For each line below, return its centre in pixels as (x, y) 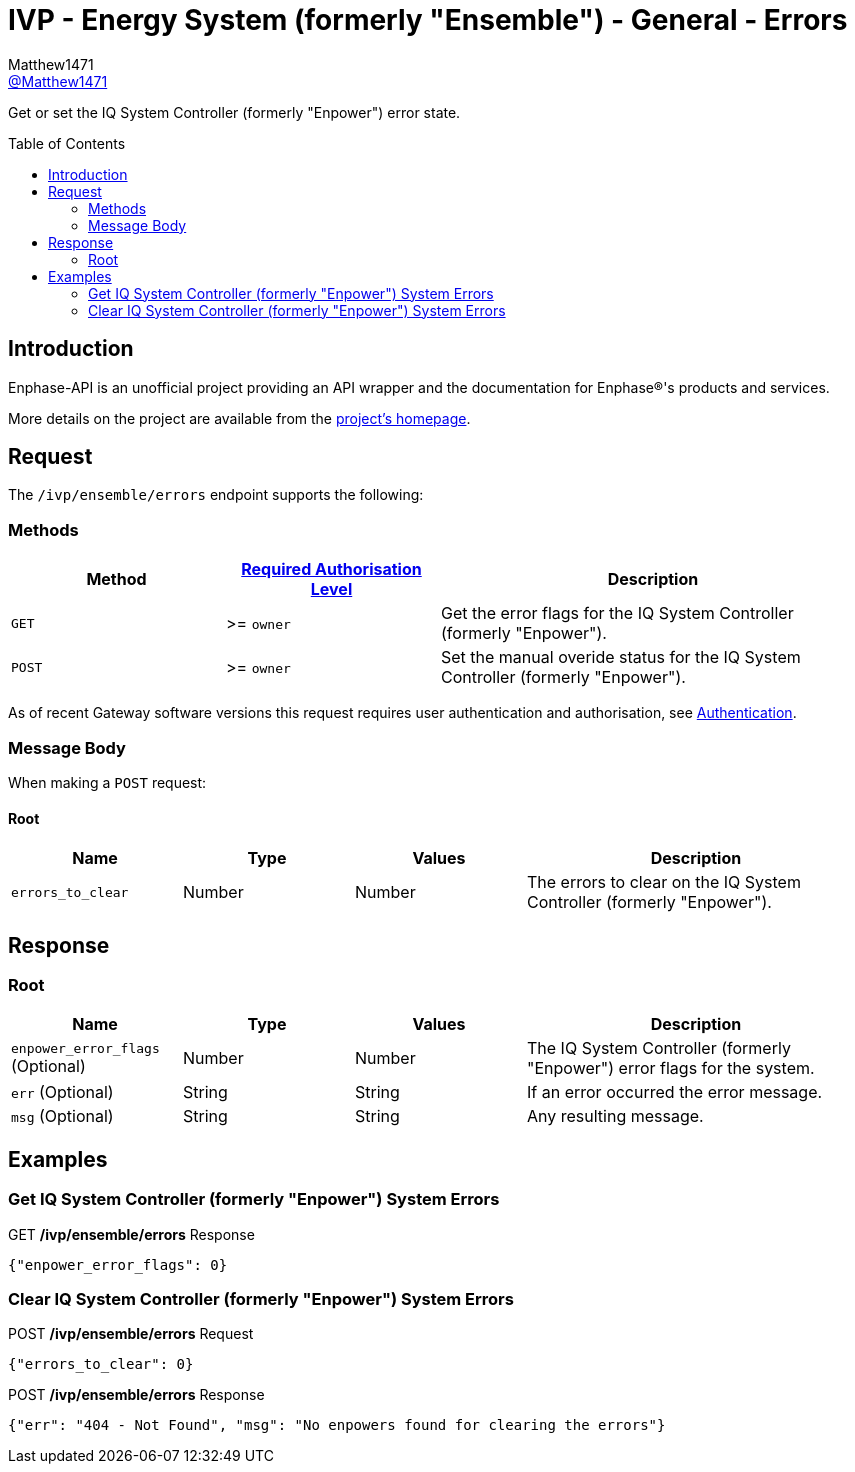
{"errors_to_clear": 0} (101, 1364)
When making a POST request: (107, 782)
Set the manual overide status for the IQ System (621, 657)
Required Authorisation (331, 569)
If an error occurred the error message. (675, 1092)
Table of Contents (67, 143)
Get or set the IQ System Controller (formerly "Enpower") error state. (234, 112)
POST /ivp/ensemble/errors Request (131, 1334)
